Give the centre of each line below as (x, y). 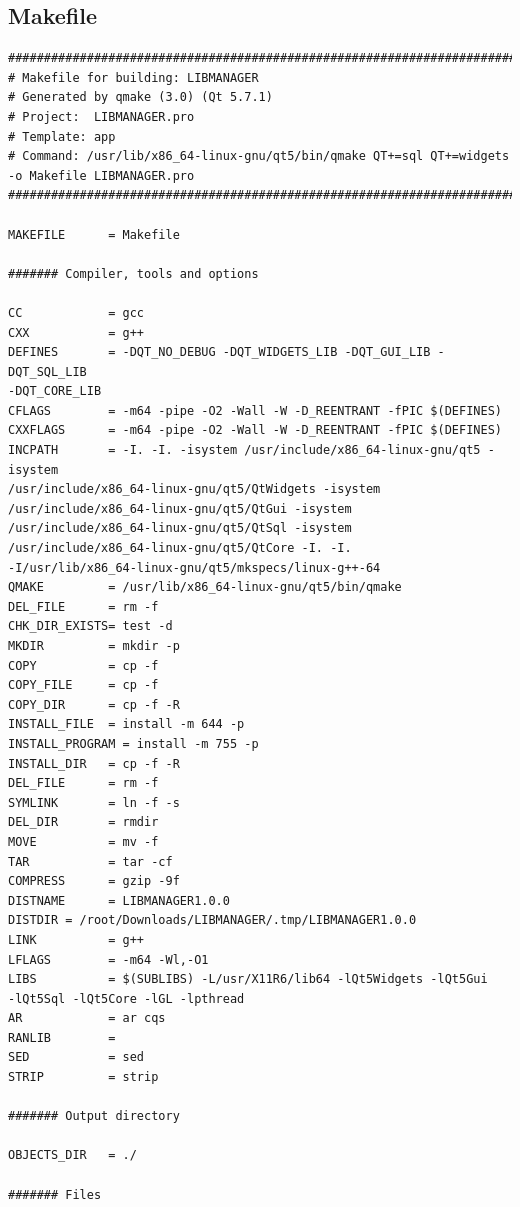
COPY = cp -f (83, 665)
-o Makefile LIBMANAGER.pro (101, 175)
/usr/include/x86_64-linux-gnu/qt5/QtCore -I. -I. (180, 548)
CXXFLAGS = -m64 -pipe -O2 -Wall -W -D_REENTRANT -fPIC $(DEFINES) (255, 430)
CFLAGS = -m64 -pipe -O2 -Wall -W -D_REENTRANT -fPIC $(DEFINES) (255, 410)
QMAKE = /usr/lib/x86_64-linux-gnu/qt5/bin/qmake (205, 587)
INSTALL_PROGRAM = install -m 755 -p (133, 743)
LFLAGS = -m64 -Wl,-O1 (108, 959)
